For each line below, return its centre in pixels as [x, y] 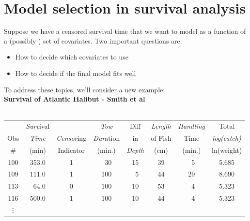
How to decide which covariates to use [72, 57]
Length [161, 126]
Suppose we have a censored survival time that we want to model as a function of [125, 31]
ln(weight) [227, 150]
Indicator [71, 150]
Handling [192, 126]
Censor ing [71, 138]
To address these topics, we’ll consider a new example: [85, 89]
